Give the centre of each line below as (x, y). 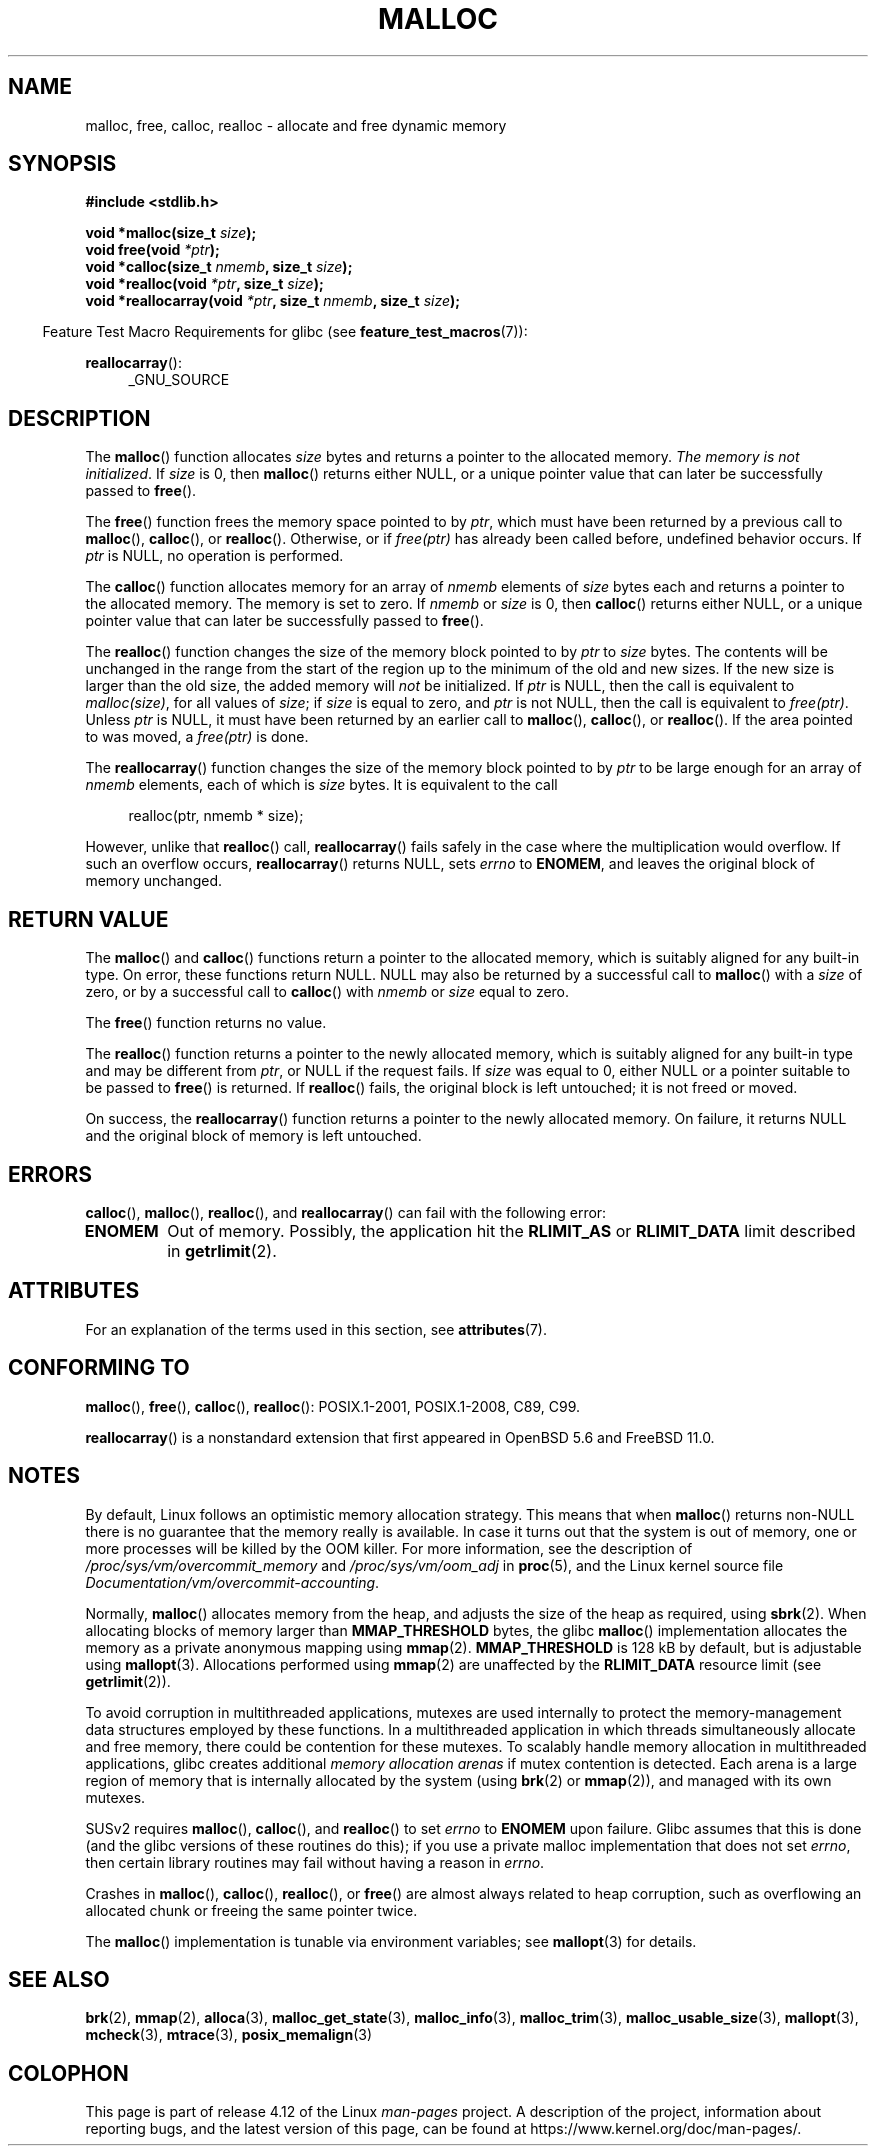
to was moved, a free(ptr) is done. (197, 737)
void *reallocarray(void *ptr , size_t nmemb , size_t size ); (273, 301)
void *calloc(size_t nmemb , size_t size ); (219, 267)
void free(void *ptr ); (152, 250)
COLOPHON (68, 2073)
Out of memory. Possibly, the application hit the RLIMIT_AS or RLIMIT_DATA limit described (511, 1230)
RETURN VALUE (88, 919)
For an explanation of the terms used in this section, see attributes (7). (316, 1329)
